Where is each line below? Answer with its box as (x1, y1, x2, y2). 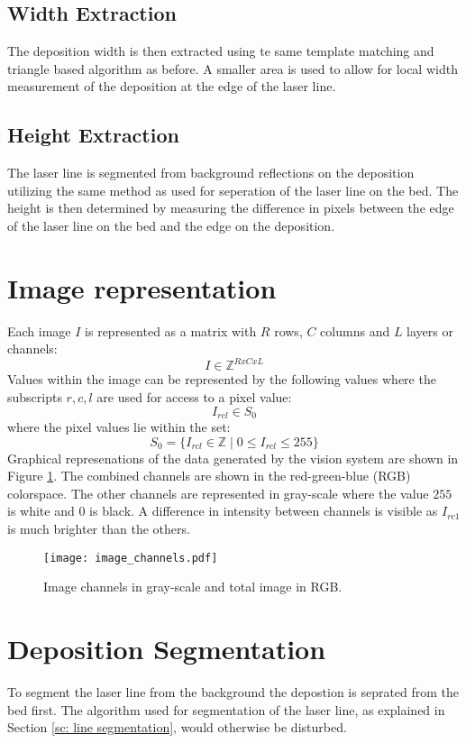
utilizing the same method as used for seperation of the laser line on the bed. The (7, 180, 459, 199)
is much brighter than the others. (7, 518, 190, 537)
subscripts (7, 387, 62, 406)
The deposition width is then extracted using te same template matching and (7, 41, 434, 60)
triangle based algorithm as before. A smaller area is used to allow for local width (7, 59, 458, 78)
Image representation (7, 269, 277, 306)
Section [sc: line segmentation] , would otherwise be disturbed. (7, 718, 347, 737)
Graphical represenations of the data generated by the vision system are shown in (7, 448, 459, 467)
